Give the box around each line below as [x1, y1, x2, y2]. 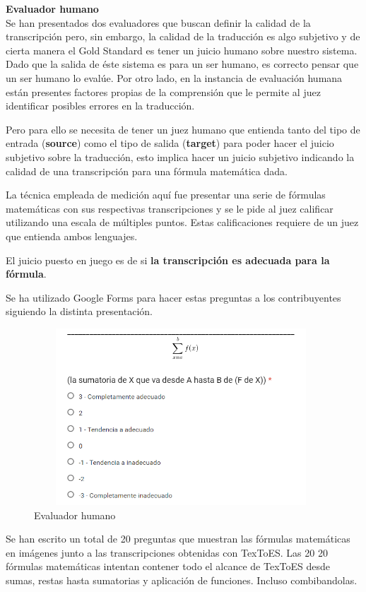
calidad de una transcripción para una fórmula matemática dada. [6, 163, 288, 178]
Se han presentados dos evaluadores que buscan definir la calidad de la [6, 15, 311, 30]
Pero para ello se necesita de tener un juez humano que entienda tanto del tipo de [6, 122, 360, 136]
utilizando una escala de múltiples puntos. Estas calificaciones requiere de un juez [6, 215, 359, 230]
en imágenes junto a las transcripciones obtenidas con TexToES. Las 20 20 [6, 545, 328, 560]
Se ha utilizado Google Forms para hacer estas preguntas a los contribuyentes [6, 290, 341, 304]
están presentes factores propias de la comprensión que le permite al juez [6, 84, 321, 99]
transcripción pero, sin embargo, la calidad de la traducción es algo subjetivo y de [6, 29, 360, 44]
